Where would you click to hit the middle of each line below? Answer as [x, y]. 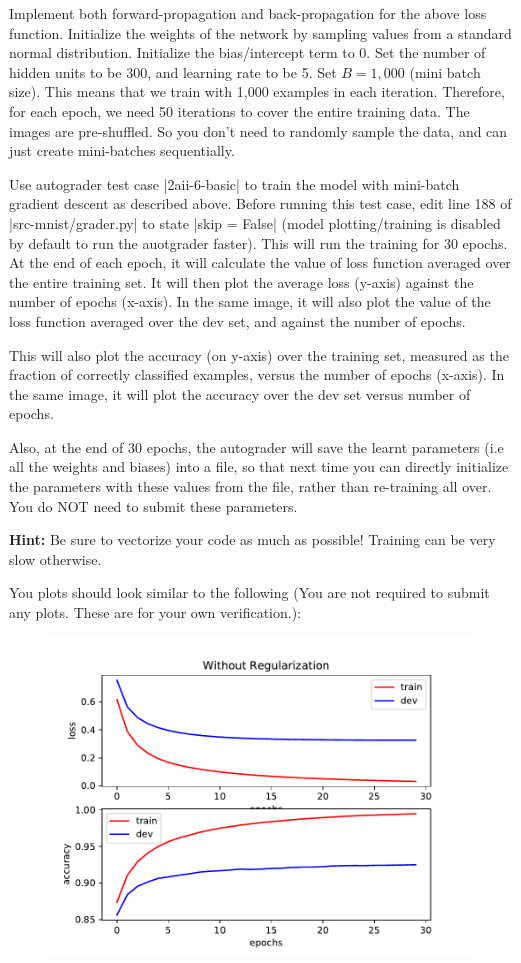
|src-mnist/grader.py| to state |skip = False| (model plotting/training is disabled [255, 222]
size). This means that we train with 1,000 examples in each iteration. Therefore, [257, 91]
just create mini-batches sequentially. [122, 150]
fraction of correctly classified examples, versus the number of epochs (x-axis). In [257, 374]
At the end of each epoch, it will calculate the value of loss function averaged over [260, 262]
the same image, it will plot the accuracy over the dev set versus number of [240, 393]
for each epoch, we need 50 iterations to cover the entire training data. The [239, 110]
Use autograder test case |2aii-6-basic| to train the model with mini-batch [234, 183]
